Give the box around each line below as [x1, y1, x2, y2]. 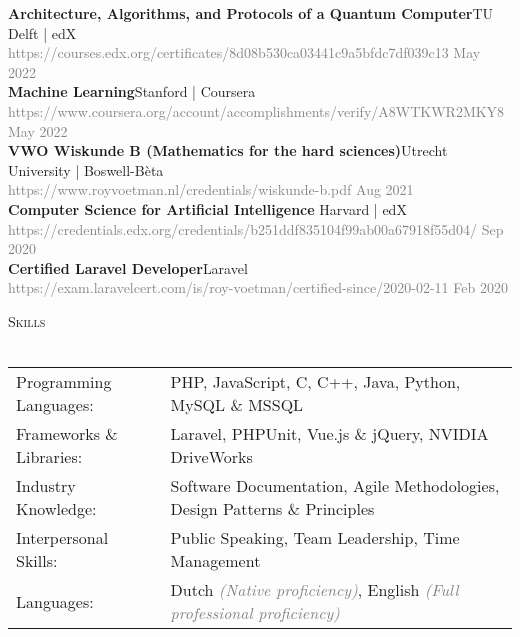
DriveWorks [170, 445, 253, 469]
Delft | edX [8, 22, 77, 43]
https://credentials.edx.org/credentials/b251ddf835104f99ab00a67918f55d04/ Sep [8, 218, 504, 239]
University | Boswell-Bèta [8, 159, 164, 180]
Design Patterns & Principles [170, 497, 375, 521]
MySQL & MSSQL [170, 393, 304, 417]
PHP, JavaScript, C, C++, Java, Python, [170, 370, 461, 394]
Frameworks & [16, 422, 118, 446]
